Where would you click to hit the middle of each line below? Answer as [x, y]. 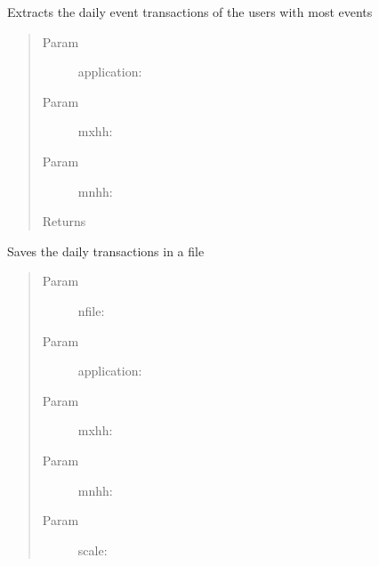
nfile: [91, 310]
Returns [64, 221]
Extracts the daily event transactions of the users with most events [190, 12]
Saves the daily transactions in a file [106, 251]
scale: [93, 550]
